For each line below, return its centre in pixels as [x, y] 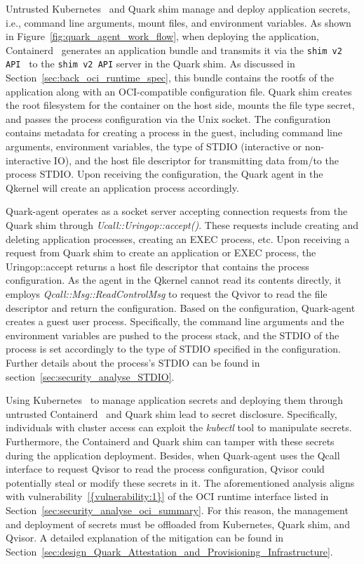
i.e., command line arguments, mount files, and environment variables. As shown [178, 22]
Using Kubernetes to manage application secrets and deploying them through [175, 400]
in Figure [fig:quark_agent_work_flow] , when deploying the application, [162, 36]
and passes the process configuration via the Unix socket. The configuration [168, 118]
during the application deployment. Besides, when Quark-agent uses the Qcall [173, 455]
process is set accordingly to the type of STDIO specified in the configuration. [173, 349]
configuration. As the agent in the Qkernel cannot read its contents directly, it [174, 280]
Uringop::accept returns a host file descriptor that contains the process [157, 266]
